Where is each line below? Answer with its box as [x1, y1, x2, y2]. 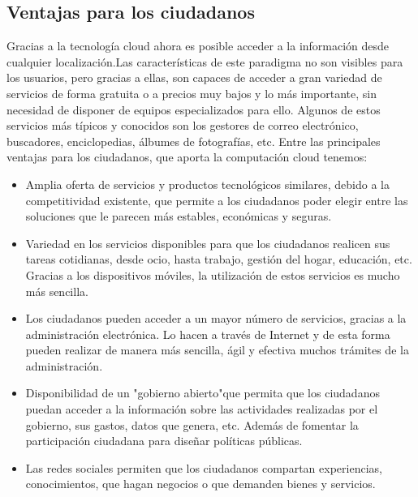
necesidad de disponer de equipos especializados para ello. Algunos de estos [6, 101, 381, 118]
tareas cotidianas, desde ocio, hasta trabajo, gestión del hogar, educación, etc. [25, 251, 412, 268]
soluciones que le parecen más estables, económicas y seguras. [25, 208, 332, 225]
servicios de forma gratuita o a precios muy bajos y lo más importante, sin [6, 84, 377, 101]
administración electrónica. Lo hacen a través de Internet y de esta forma [25, 325, 390, 342]
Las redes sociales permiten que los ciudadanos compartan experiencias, [25, 459, 382, 476]
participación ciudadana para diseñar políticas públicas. [25, 432, 303, 449]
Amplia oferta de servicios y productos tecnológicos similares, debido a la [25, 175, 390, 192]
